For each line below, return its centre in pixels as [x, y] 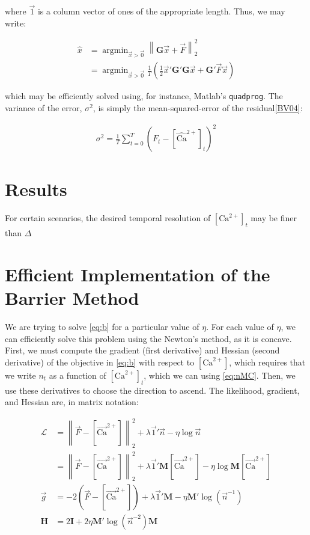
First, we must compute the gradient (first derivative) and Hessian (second [142, 350]
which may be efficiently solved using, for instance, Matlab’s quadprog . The [144, 96]
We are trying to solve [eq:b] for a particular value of [102, 326]
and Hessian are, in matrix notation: [72, 402]
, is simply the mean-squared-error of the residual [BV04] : [198, 107]
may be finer [274, 218]
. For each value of [240, 326]
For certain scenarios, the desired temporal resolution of [108, 218]
